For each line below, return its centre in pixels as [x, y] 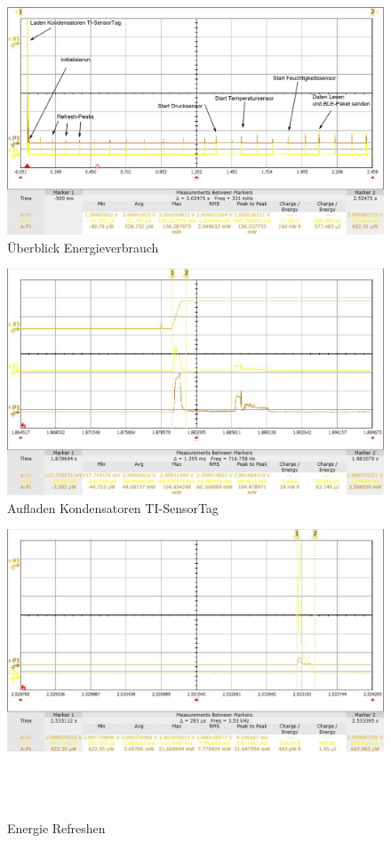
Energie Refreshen [56, 828]
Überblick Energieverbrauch [83, 247]
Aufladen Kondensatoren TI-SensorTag [113, 507]
